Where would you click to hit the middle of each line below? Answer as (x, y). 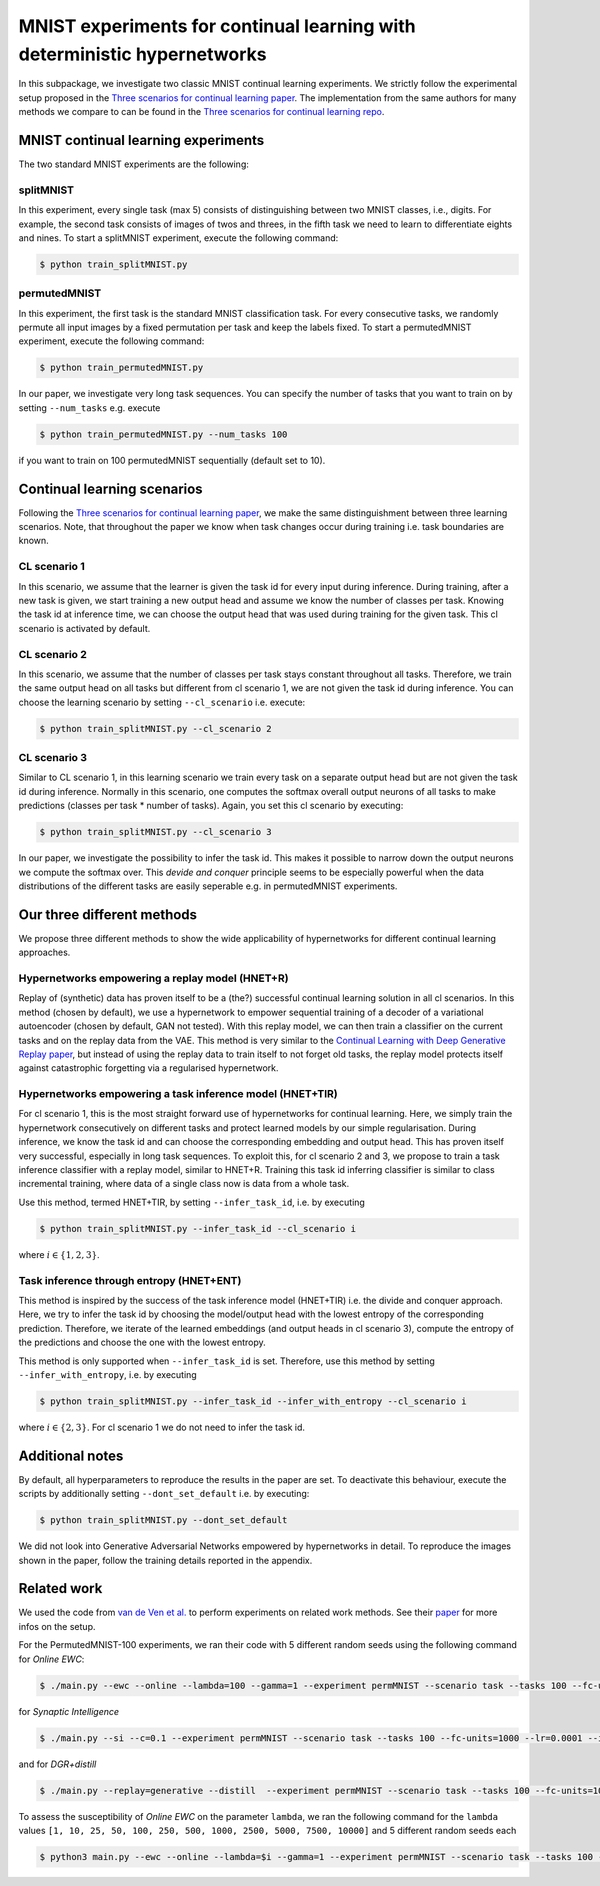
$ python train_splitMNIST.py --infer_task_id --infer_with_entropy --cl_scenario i (253, 1401)
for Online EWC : (51, 1659)
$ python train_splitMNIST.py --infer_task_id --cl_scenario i (198, 1228)
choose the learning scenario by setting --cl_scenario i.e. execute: (162, 702)
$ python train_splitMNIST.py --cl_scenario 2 (155, 728)
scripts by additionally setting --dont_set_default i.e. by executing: (164, 1494)
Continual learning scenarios (111, 488)
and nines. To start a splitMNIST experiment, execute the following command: (178, 237)
